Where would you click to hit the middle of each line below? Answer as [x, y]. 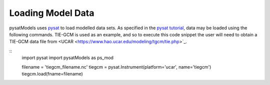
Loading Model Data [52, 13]
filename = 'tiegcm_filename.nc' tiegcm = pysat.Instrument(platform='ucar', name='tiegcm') [116, 67]
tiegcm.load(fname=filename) [52, 74]
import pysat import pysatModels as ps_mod [67, 58]
